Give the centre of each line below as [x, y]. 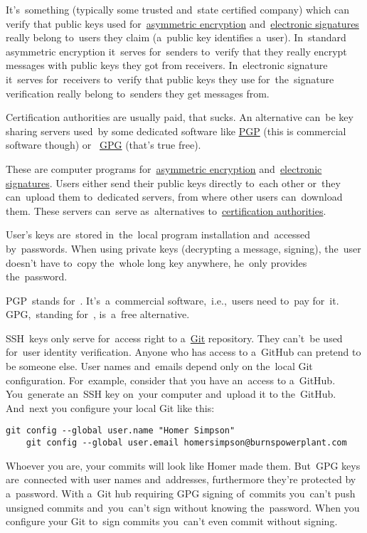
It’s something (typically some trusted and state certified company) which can [178, 9]
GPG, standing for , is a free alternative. [98, 314]
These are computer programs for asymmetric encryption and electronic [164, 168]
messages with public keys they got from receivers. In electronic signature [167, 65]
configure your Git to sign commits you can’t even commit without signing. [172, 521]
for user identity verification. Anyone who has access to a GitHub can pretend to [183, 352]
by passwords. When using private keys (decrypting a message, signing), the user [183, 248]
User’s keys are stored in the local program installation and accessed [158, 234]
